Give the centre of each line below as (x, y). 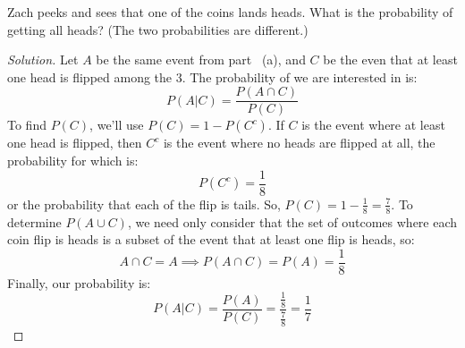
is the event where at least (373, 125)
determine (34, 221)
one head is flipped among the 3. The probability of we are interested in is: (212, 76)
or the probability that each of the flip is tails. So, (144, 204)
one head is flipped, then (75, 143)
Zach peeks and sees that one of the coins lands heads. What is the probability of (230, 12)
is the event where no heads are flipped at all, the (299, 143)
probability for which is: (73, 161)
